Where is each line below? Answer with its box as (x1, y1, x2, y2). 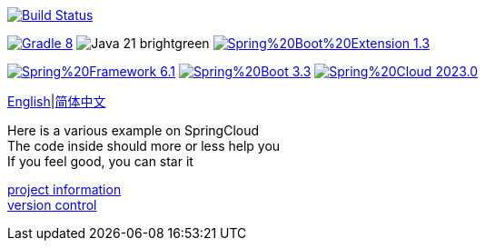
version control (7, 197, 97, 213)
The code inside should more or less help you (7, 138, 281, 154)
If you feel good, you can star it (7, 154, 193, 169)
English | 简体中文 (7, 94, 106, 109)
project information (7, 182, 122, 197)
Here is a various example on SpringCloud (7, 123, 260, 138)
